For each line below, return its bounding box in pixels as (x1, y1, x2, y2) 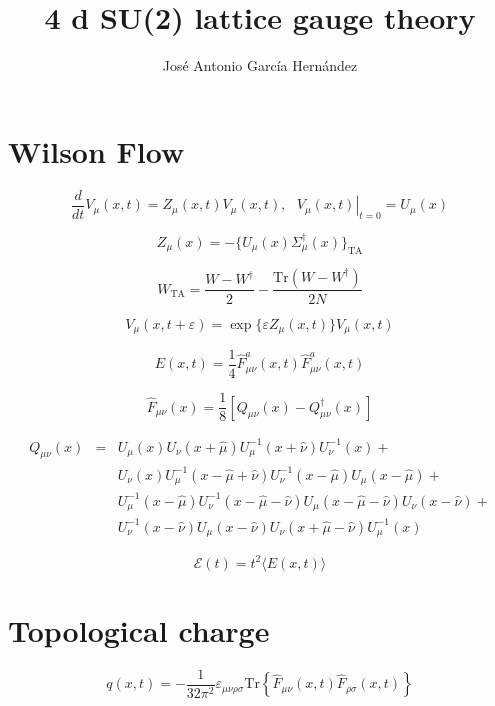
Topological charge (8, 610, 270, 651)
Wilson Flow (8, 130, 185, 171)
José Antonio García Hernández (162, 55, 358, 76)
